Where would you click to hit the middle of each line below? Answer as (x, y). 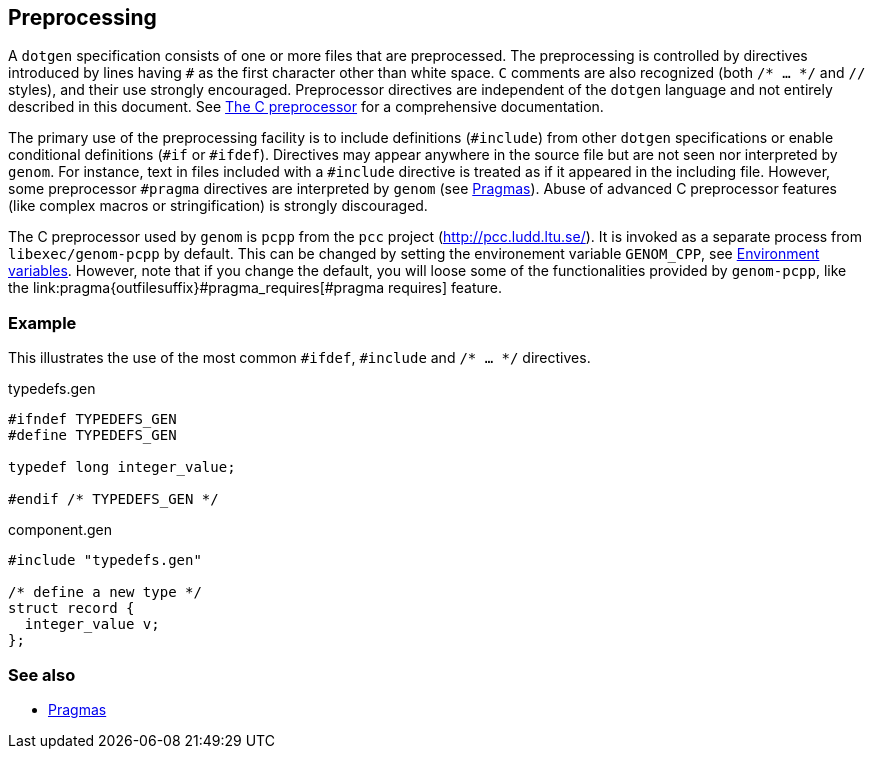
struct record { (71, 608)
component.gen (60, 530)
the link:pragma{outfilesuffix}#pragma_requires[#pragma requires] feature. (255, 288)
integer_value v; (92, 624)
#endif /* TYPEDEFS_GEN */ (113, 499)
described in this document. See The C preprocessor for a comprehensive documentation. (306, 107)
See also (42, 674)
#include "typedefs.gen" (105, 560)
